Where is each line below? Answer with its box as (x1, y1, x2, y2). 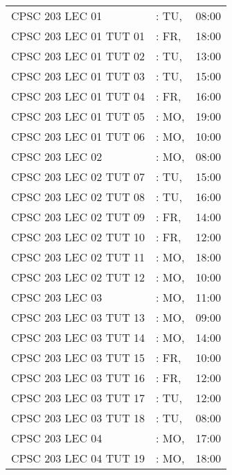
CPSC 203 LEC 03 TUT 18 (11, 410, 145, 426)
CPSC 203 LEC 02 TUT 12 (11, 269, 145, 285)
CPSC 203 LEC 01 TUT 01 (11, 28, 145, 44)
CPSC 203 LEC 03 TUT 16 (11, 370, 145, 386)
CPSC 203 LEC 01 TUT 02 (11, 48, 145, 64)
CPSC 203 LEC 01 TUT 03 (11, 68, 145, 84)
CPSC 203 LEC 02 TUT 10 (11, 229, 145, 245)
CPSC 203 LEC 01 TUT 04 (11, 88, 145, 104)
